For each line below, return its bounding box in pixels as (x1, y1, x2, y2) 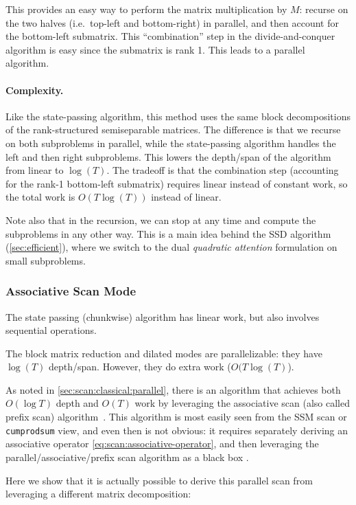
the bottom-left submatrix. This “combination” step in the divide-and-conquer (5, 29, 335, 43)
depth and (56, 396, 99, 410)
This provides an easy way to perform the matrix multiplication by (5, 2, 287, 16)
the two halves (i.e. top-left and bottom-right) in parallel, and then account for (5, 15, 339, 30)
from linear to (5, 163, 64, 177)
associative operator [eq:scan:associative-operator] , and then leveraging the (5, 436, 319, 451)
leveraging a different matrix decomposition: (5, 486, 191, 501)
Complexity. (5, 82, 64, 97)
